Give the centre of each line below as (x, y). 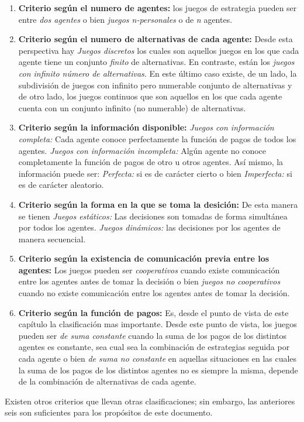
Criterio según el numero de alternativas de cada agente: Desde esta (156, 39)
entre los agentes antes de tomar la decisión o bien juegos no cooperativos (149, 281)
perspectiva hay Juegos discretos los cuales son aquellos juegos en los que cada (159, 50)
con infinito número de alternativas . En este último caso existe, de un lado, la (158, 73)
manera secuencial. (52, 239)
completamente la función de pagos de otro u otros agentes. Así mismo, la (151, 162)
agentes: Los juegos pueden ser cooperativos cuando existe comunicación (149, 270)
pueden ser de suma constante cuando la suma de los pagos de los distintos (153, 335)
